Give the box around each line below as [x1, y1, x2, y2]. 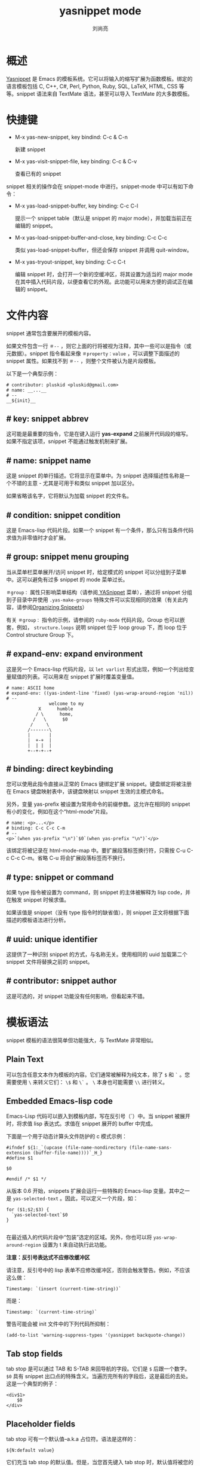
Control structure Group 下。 [6, 631, 77, 638]
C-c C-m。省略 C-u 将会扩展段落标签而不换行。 [10, 854, 128, 862]
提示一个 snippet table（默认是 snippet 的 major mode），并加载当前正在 [14, 214, 192, 222]
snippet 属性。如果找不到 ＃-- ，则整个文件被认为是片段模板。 [6, 357, 159, 364]
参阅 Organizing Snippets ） [21, 603, 88, 610]
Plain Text [6, 1054, 44, 1065]
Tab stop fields [6, 1348, 63, 1358]
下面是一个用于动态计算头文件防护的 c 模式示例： [6, 1133, 127, 1140]
